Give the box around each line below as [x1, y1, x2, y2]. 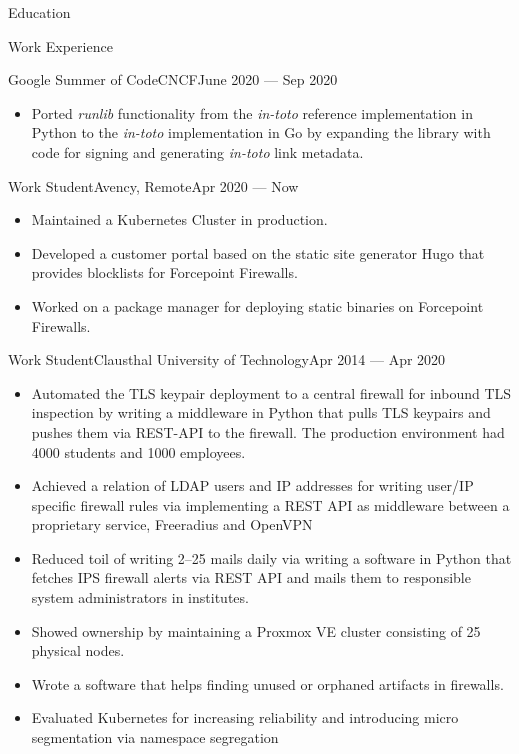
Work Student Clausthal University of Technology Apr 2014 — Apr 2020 [8, 349, 446, 370]
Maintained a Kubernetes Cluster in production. [31, 209, 328, 230]
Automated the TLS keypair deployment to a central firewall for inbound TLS [31, 382, 512, 403]
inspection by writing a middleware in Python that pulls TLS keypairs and [31, 402, 491, 423]
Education [8, 2, 71, 22]
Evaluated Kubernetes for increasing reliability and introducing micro [31, 707, 459, 728]
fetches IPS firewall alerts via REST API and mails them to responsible [31, 567, 471, 588]
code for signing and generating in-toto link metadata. [31, 141, 364, 162]
